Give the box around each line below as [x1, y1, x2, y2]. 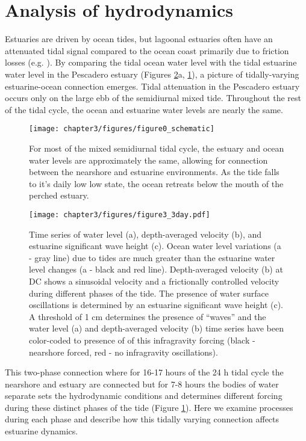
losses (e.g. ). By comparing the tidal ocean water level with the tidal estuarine [5, 56, 297, 69]
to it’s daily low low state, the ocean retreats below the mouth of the [29, 177, 284, 190]
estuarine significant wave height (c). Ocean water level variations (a [29, 239, 281, 252]
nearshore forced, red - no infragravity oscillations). [29, 345, 218, 358]
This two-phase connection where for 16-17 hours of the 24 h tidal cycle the [5, 366, 284, 378]
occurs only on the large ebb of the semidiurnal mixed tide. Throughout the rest [5, 91, 301, 104]
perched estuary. [29, 189, 89, 202]
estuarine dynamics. [5, 425, 78, 437]
